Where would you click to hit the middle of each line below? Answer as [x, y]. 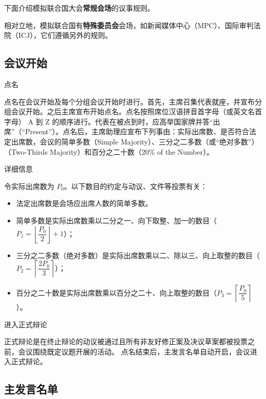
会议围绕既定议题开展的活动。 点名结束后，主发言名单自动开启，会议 [134, 351]
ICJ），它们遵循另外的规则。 [65, 35]
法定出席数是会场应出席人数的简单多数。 [84, 203]
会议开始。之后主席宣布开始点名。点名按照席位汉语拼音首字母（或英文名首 [136, 111]
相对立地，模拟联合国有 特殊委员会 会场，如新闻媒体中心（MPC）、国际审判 [129, 25]
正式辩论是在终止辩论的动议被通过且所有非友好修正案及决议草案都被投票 [126, 341]
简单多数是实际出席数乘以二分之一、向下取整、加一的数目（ [116, 220]
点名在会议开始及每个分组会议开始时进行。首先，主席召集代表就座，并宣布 [129, 101]
